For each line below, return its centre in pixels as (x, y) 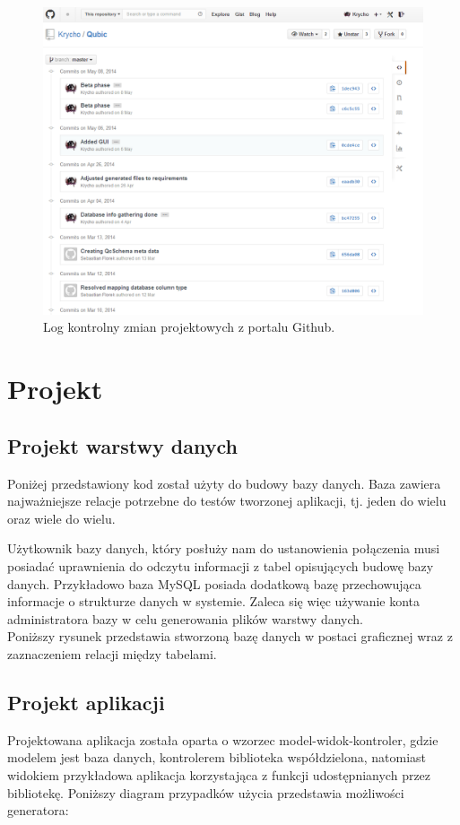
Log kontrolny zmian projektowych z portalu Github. (189, 327)
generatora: (38, 810)
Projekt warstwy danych (122, 445)
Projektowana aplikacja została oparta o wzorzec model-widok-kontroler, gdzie (223, 739)
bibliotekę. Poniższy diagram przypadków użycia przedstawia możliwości (206, 792)
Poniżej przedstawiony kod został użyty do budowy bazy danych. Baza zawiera (224, 483)
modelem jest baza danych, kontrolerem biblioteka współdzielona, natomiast (217, 757)
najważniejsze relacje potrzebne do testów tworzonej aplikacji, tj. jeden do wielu (227, 501)
